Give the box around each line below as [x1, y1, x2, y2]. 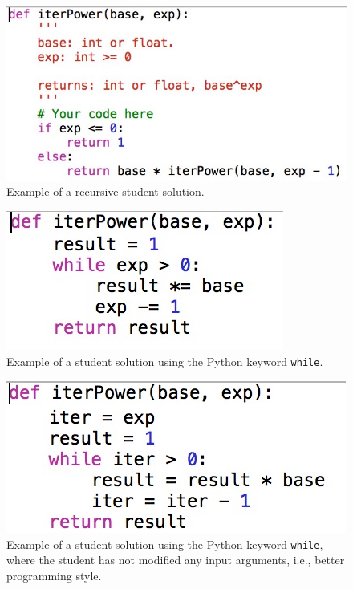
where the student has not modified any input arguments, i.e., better [6, 551, 345, 568]
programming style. [6, 567, 102, 584]
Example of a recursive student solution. [6, 183, 205, 200]
